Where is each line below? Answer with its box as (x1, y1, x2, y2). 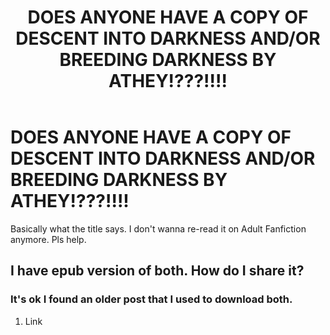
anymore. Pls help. (10, 233, 87, 245)
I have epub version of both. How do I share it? (10, 262, 305, 280)
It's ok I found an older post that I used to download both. (10, 292, 293, 306)
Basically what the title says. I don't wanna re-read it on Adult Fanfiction (10, 222, 307, 235)
